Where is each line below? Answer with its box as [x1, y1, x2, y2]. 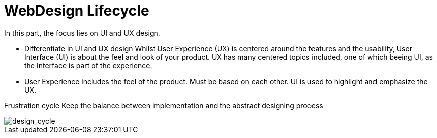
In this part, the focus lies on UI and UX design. [4, 28, 160, 37]
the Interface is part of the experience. [24, 61, 152, 70]
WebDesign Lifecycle [4, 2, 149, 19]
